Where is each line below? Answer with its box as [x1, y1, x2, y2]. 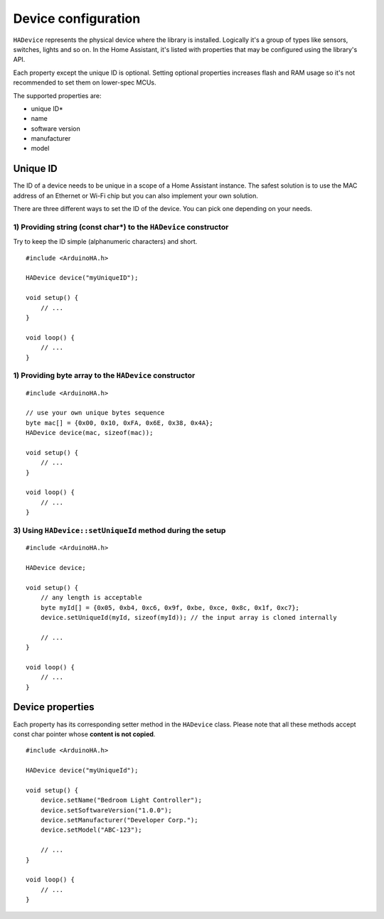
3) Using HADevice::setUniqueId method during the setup [13, 525, 226, 535]
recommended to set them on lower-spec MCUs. [13, 78, 156, 87]
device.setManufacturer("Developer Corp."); [40, 816, 198, 824]
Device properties [13, 701, 95, 714]
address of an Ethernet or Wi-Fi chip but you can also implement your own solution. [13, 191, 259, 200]
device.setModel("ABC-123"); [40, 826, 142, 834]
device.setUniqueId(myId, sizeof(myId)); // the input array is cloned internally [40, 613, 337, 621]
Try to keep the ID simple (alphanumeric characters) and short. [13, 237, 198, 246]
